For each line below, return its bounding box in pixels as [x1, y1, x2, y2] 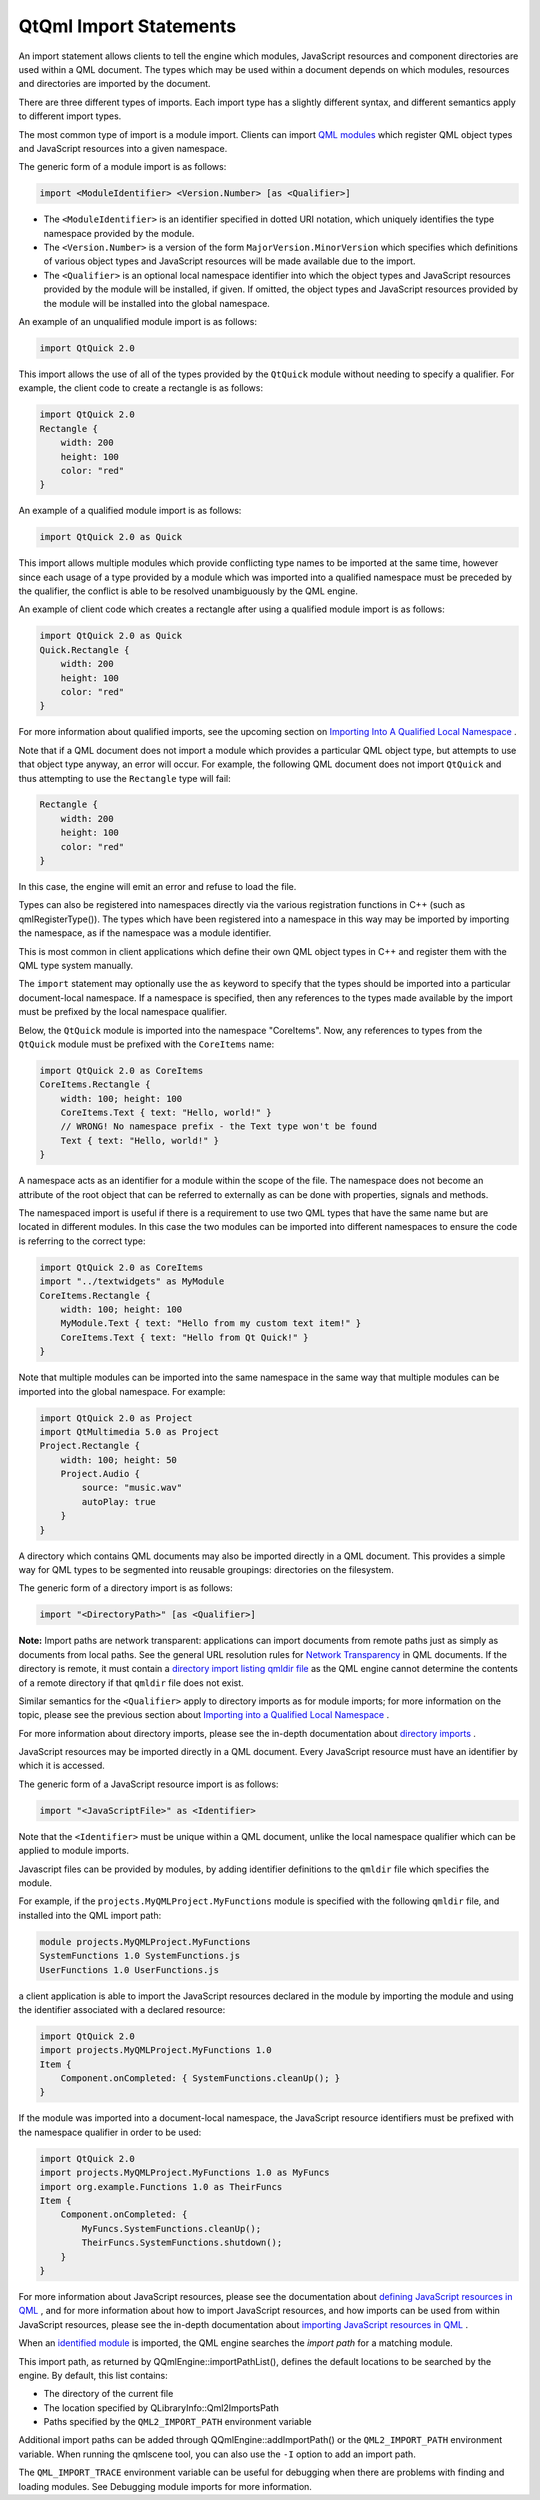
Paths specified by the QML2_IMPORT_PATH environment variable [43, 2416, 312, 2428]
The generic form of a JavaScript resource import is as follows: [18, 1778, 279, 1790]
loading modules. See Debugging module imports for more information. [18, 2480, 312, 2492]
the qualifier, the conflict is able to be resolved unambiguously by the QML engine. [18, 585, 359, 597]
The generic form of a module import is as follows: [18, 161, 227, 173]
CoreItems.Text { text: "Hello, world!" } [60, 1107, 272, 1119]
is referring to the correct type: [18, 1235, 146, 1247]
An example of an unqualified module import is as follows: [18, 315, 257, 327]
